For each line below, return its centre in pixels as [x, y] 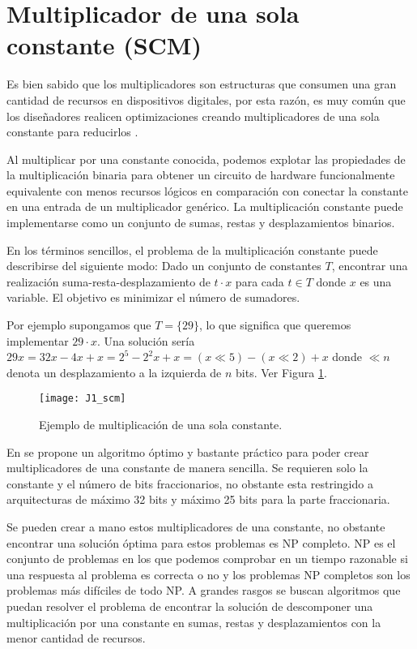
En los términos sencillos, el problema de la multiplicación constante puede [192, 249]
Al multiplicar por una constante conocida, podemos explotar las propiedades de [206, 159]
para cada [260, 281]
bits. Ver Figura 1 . [281, 372]
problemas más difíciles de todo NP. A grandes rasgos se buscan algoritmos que [204, 590]
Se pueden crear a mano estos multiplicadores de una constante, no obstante [196, 527]
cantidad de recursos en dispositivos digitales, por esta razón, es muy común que [206, 99]
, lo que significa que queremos [275, 325]
